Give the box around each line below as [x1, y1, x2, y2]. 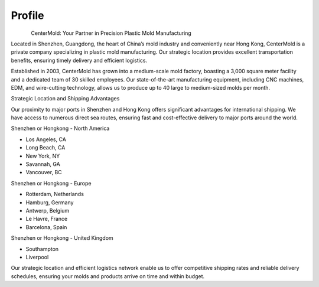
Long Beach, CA [25, 144, 66, 151]
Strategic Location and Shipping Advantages [11, 95, 120, 102]
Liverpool [25, 253, 49, 260]
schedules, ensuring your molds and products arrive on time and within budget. [11, 272, 205, 280]
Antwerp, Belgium [25, 207, 70, 214]
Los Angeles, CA [25, 136, 66, 143]
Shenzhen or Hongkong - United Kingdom [11, 234, 113, 242]
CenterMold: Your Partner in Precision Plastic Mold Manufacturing [31, 30, 191, 37]
